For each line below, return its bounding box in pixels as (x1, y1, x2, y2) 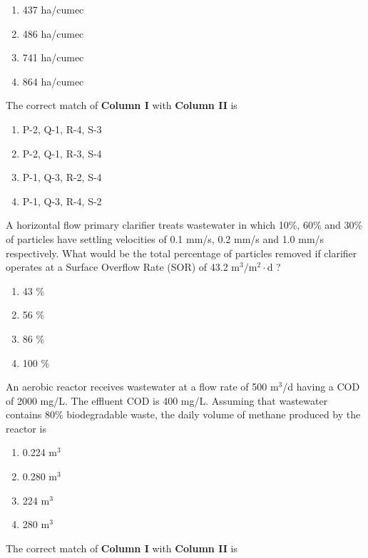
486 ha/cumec (22, 26, 84, 41)
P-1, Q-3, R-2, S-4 (22, 170, 102, 185)
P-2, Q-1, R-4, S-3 (22, 121, 102, 136)
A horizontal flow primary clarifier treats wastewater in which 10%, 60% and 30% (6, 217, 363, 232)
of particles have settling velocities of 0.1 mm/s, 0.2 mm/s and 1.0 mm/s (6, 231, 324, 246)
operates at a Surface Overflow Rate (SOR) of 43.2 (6, 259, 228, 274)
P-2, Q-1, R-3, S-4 (22, 145, 102, 160)
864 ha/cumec (22, 73, 84, 88)
